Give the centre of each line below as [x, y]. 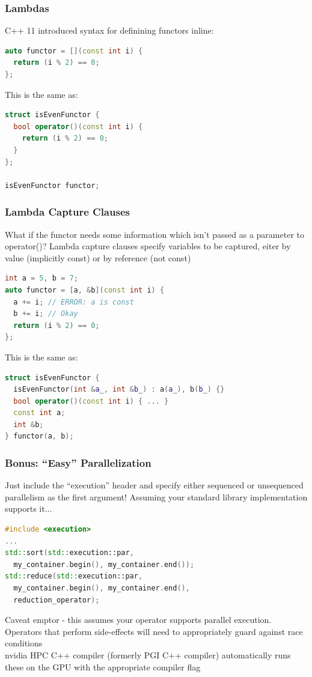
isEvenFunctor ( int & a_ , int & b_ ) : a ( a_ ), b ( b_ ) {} [119, 390]
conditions [24, 643]
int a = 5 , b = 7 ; [41, 278]
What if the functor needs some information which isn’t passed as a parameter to [154, 234]
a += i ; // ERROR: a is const [74, 302]
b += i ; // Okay [46, 314]
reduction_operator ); [57, 600]
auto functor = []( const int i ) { [74, 51]
